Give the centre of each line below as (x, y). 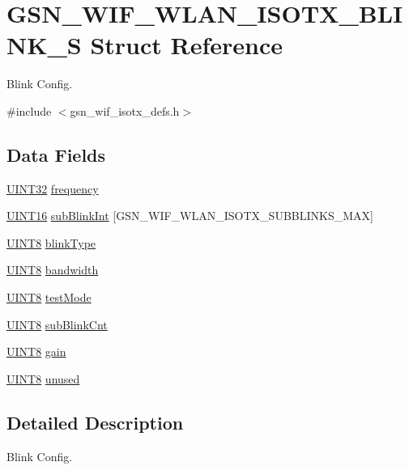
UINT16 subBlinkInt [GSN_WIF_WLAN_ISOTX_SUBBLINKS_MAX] (190, 216)
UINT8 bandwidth (53, 270)
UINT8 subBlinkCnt (57, 324)
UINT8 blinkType (51, 242)
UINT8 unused (43, 378)
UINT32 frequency (53, 188)
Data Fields (56, 154)
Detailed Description (95, 422)
